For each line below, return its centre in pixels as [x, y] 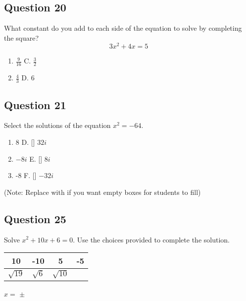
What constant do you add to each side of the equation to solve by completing [123, 28]
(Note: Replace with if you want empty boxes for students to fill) [102, 192]
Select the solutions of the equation [57, 125]
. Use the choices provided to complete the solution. [151, 239]
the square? [22, 37]
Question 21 [35, 104]
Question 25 [35, 218]
